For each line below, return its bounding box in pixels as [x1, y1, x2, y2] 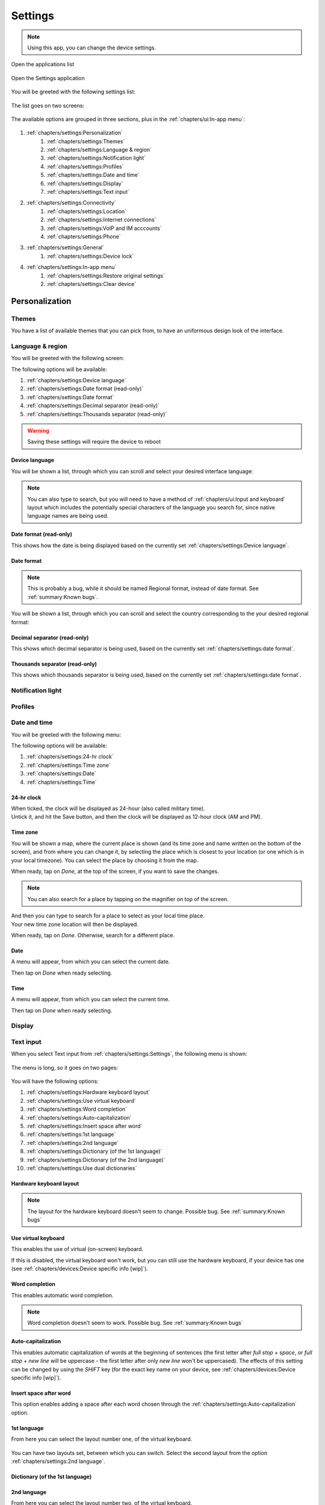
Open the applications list [11, 61, 75, 68]
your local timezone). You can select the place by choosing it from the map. [11, 857, 199, 864]
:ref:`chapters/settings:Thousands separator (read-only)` [26, 410, 167, 418]
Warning [27, 427, 49, 434]
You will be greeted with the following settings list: [11, 88, 135, 96]
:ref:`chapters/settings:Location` [46, 208, 126, 215]
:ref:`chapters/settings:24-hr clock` [26, 753, 114, 760]
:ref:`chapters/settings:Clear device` [46, 280, 137, 287]
